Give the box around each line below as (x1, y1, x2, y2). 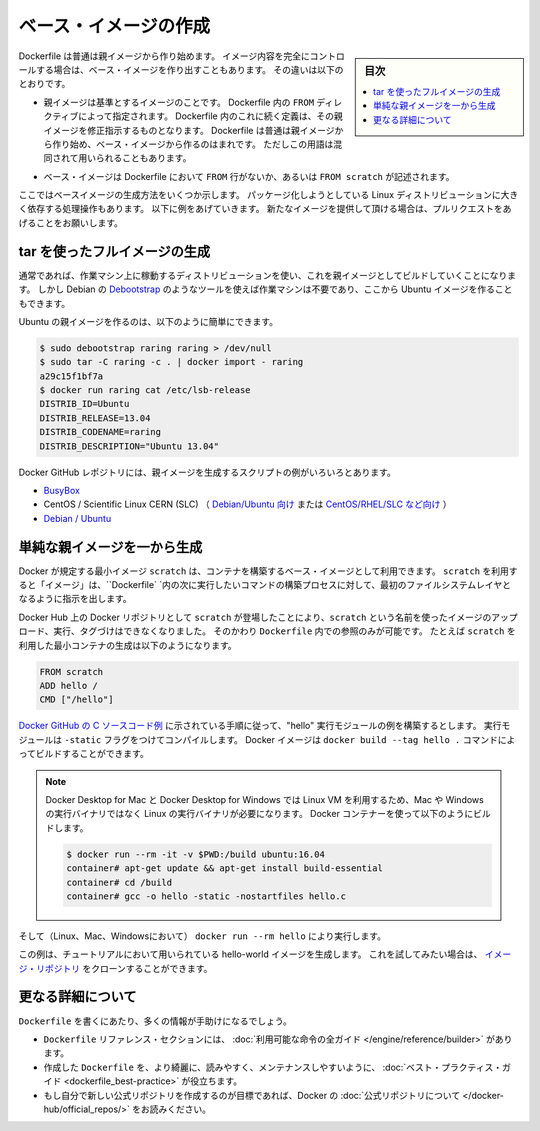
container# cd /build (66, 876, 173, 888)
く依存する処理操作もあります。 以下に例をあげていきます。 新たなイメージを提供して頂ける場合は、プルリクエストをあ (18, 203, 512, 215)
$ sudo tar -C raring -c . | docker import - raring (39, 356, 304, 368)
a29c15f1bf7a (39, 370, 104, 382)
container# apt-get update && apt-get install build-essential (66, 863, 384, 874)
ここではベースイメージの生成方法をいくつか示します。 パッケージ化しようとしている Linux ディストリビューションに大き (18, 189, 519, 201)
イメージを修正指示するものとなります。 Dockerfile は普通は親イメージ (43, 124, 335, 136)
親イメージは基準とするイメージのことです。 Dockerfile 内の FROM (43, 96, 315, 108)
